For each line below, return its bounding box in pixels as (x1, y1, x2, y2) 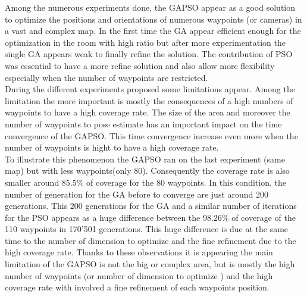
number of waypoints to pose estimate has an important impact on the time (5, 117, 282, 130)
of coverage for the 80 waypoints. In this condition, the (86, 176, 286, 188)
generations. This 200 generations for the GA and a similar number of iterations (5, 199, 297, 212)
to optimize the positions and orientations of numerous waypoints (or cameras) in (5, 12, 302, 25)
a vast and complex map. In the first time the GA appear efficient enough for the (5, 24, 301, 37)
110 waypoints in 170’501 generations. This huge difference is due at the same (5, 223, 289, 235)
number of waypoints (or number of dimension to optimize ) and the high (5, 269, 273, 282)
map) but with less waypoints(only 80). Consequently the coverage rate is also (5, 164, 290, 177)
